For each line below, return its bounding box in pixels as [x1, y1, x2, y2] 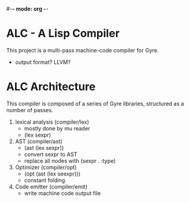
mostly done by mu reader [24, 124, 90, 132]
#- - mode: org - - [6, 5, 49, 12]
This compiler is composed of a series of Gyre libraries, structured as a [6, 100, 184, 107]
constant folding [24, 176, 66, 183]
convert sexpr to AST [24, 151, 78, 158]
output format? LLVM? [15, 58, 71, 66]
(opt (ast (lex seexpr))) [24, 170, 81, 177]
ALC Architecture [6, 80, 96, 94]
